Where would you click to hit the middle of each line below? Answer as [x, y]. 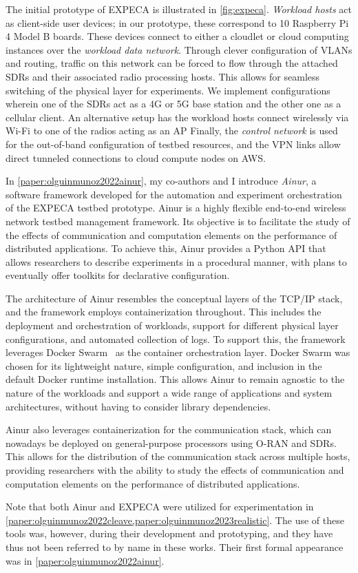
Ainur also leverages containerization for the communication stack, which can [169, 429]
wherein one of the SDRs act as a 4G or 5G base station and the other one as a [173, 104]
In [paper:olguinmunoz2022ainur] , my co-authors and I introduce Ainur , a [161, 181]
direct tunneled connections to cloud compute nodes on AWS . [136, 157]
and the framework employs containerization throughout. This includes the [164, 312]
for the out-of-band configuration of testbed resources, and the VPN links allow [173, 144]
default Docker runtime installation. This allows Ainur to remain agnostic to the [175, 379]
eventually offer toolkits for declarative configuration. [118, 275]
